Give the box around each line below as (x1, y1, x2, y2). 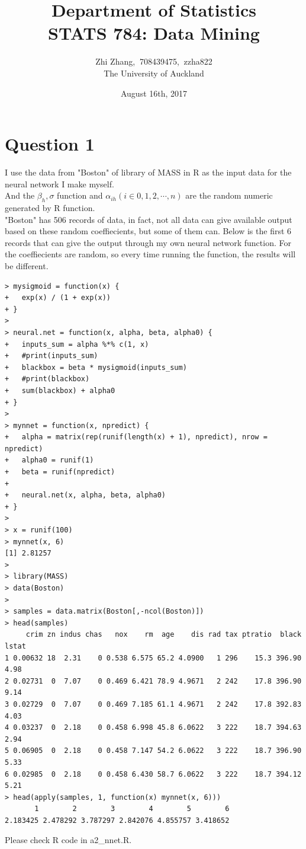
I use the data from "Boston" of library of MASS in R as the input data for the (5, 166, 292, 178)
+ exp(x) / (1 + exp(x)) (5, 293, 111, 302)
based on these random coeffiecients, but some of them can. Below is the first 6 (5, 225, 292, 237)
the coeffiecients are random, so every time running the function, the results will (5, 248, 296, 260)
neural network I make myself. (5, 177, 114, 190)
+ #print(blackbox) (5, 375, 90, 384)
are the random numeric (185, 189, 273, 202)
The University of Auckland (104, 66, 204, 79)
